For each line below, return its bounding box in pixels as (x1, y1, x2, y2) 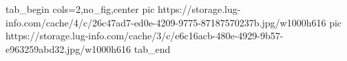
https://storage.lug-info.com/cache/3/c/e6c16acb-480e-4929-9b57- (6, 28, 284, 43)
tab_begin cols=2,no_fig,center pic (6, 2, 155, 16)
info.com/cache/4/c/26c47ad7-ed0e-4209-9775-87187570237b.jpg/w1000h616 (6, 15, 326, 29)
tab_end (134, 41, 171, 56)
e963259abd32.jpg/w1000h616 (6, 41, 132, 56)
